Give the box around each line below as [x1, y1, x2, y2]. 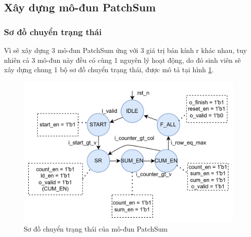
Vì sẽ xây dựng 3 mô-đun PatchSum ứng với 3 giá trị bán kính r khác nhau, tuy [4, 45, 247, 55]
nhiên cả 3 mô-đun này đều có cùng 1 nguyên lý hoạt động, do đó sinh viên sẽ [4, 54, 241, 65]
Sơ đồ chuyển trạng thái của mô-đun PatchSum [24, 224, 168, 234]
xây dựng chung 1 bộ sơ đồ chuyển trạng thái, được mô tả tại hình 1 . [4, 64, 214, 75]
